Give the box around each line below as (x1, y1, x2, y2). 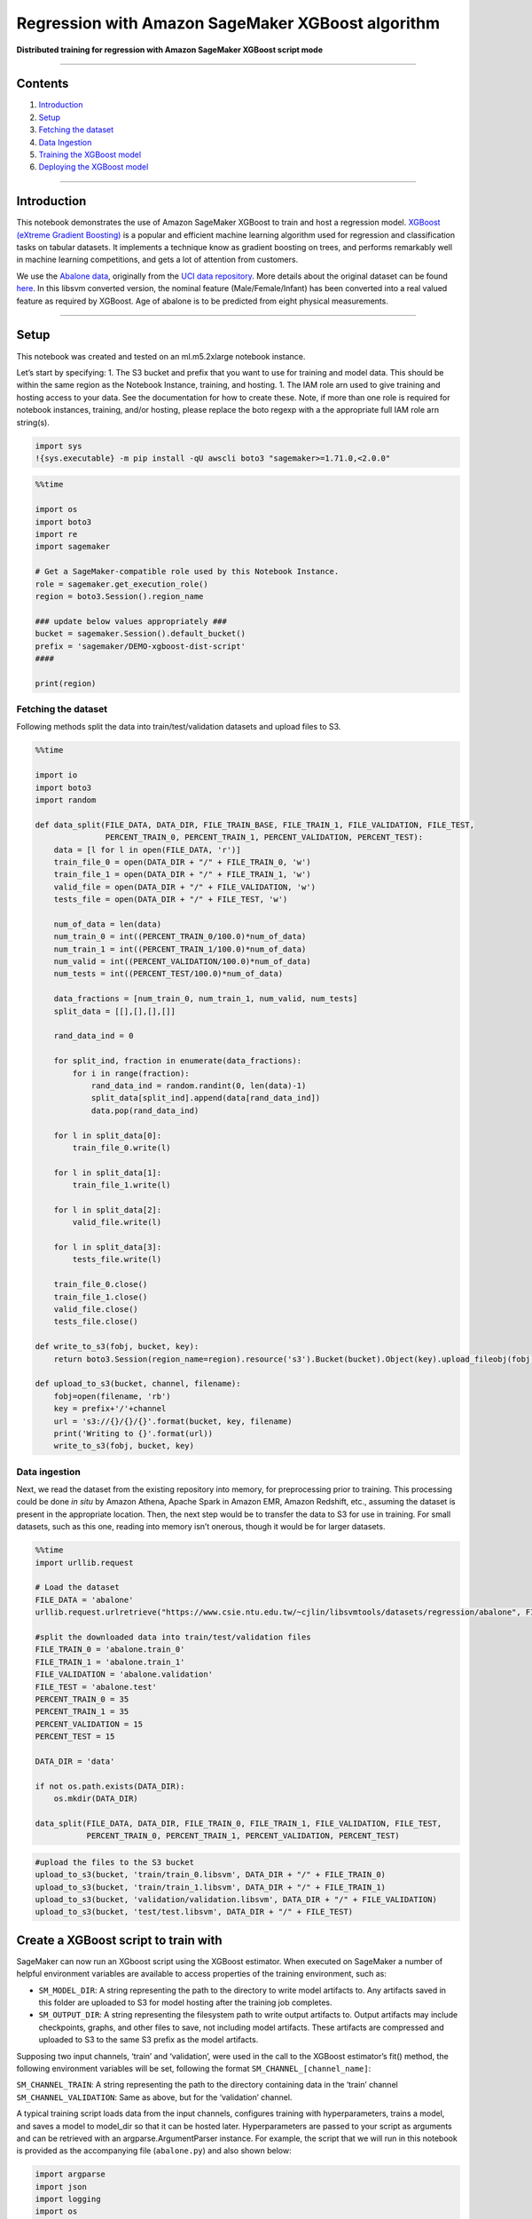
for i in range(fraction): (72, 1068, 190, 1078)
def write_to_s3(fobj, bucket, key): (35, 1341, 199, 1352)
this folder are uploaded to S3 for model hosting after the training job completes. (38, 1997, 332, 2008)
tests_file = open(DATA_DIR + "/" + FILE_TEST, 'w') (53, 895, 288, 904)
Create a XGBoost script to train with (16, 1932, 223, 1947)
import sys (35, 440, 82, 451)
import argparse (35, 2169, 106, 2179)
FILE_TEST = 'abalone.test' (35, 1682, 157, 1692)
